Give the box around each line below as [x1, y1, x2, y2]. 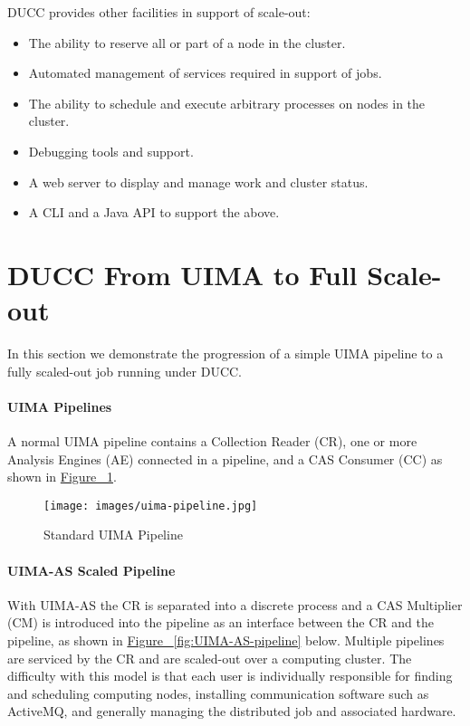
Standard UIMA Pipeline [43, 525, 183, 544]
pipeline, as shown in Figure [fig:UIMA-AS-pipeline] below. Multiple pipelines [7, 631, 445, 650]
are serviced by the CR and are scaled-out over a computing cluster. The [7, 648, 412, 667]
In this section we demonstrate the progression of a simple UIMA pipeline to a [7, 344, 444, 363]
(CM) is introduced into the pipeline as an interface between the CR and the [7, 613, 434, 632]
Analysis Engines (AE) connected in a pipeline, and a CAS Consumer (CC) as [7, 449, 443, 468]
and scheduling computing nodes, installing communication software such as [7, 683, 429, 702]
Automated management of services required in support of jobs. [28, 63, 382, 82]
